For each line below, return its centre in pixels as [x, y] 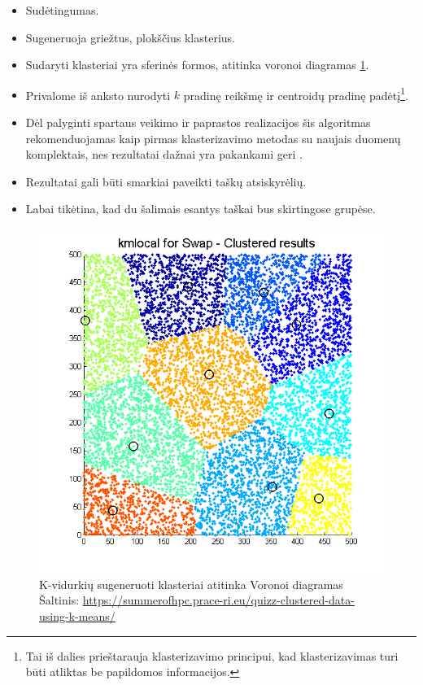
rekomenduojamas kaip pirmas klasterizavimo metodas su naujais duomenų [213, 138]
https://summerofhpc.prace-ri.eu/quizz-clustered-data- [218, 600]
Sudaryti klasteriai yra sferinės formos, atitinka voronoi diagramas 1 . [197, 65]
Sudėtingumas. [62, 10]
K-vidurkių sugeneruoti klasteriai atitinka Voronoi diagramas [191, 584]
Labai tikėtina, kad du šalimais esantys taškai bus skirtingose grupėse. [201, 209]
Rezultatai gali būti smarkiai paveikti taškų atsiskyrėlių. [166, 181]
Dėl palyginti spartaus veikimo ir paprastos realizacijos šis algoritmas [198, 122]
